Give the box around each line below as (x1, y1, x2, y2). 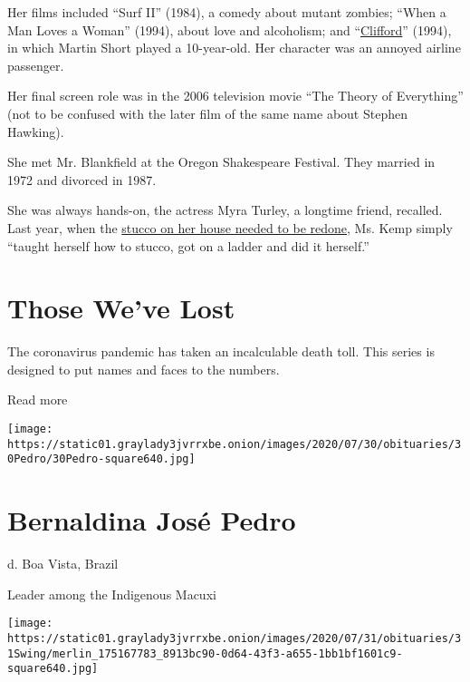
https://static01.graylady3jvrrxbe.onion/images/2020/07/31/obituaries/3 (7, 631, 462, 645)
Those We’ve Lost (7, 289, 235, 326)
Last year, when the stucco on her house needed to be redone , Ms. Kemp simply (7, 218, 453, 237)
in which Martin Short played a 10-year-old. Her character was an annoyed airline (7, 38, 461, 57)
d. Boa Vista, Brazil (7, 554, 119, 573)
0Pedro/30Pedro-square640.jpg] (7, 453, 196, 466)
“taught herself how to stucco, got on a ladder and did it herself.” (7, 236, 369, 255)
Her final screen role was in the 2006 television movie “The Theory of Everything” (7, 86, 464, 105)
